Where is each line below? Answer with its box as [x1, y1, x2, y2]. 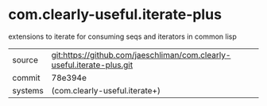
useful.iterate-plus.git [51, 59, 133, 70]
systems [12, 85, 44, 96]
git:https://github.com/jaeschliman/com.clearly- [51, 49, 231, 60]
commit [12, 72, 41, 83]
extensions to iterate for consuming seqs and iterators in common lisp [8, 32, 237, 41]
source [12, 54, 38, 65]
